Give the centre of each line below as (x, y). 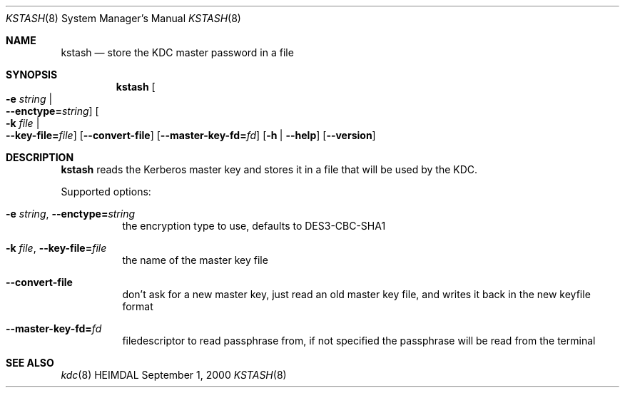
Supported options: (106, 192)
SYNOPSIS (32, 75)
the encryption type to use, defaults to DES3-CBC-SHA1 (254, 226)
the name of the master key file (195, 260)
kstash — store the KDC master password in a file (177, 52)
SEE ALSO (30, 363)
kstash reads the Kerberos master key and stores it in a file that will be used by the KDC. (269, 169)
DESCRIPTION (40, 157)
